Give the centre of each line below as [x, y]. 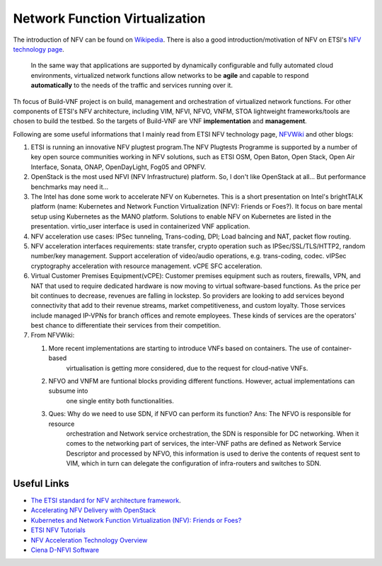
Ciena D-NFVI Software [65, 550]
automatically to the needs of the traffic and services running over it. [132, 86]
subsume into [68, 391]
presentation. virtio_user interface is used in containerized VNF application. [140, 226]
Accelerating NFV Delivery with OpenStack [93, 510]
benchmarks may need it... [70, 187]
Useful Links [41, 484]
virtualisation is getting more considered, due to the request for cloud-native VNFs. [187, 368]
